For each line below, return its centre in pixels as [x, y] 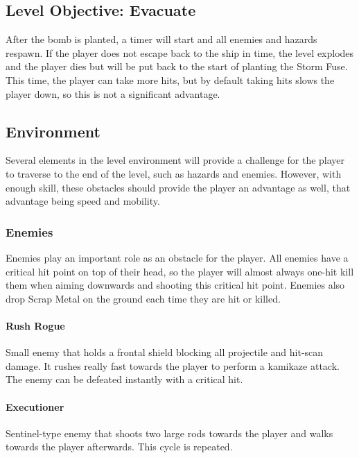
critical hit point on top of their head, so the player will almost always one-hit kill [180, 271]
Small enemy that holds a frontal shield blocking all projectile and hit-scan [165, 352]
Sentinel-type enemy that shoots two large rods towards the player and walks [169, 433]
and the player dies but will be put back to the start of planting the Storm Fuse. [177, 66]
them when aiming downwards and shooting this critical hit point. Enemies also [175, 285]
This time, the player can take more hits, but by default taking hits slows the [170, 79]
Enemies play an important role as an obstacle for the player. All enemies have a [177, 257]
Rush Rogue [35, 325]
